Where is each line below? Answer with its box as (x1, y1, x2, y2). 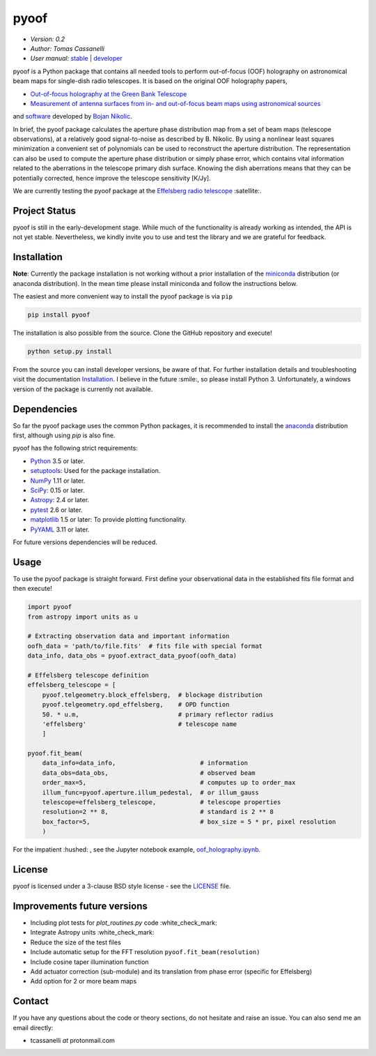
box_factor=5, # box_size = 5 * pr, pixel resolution (42, 817, 336, 826)
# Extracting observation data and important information (27, 632, 230, 640)
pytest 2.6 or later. (30, 506, 83, 514)
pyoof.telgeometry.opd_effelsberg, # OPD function (42, 701, 230, 709)
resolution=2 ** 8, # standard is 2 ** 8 (42, 808, 274, 816)
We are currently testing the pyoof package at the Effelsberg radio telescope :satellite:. (13, 187, 262, 195)
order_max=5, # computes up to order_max (42, 778, 296, 787)
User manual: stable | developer (30, 54, 123, 63)
